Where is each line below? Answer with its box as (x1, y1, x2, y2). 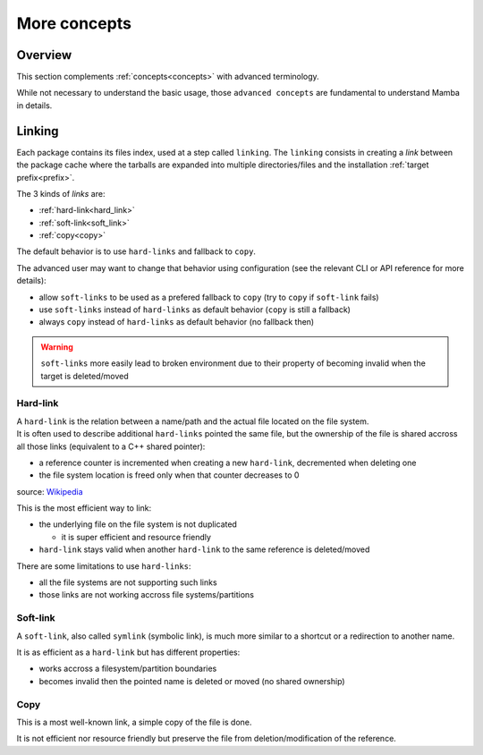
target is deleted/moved (40, 370, 129, 381)
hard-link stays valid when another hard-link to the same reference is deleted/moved (38, 544, 370, 555)
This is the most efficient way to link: (16, 503, 152, 513)
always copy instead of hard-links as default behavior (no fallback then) (38, 317, 315, 327)
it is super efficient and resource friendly (61, 531, 212, 542)
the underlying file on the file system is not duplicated (38, 519, 237, 530)
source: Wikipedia (16, 486, 84, 496)
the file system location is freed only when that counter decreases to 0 (38, 470, 300, 480)
